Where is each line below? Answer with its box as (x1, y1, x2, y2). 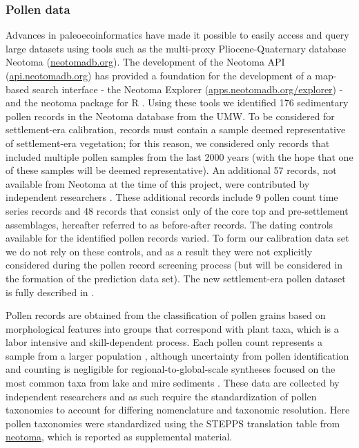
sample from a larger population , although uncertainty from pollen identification (6, 348, 349, 362)
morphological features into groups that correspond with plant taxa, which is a (6, 321, 339, 335)
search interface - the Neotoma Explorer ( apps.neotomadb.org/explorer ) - (32, 81, 343, 96)
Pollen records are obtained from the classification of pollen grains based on (6, 308, 326, 322)
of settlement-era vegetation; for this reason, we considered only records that (6, 135, 330, 150)
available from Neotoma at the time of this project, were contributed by (6, 176, 310, 191)
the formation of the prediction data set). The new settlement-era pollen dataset (6, 271, 346, 285)
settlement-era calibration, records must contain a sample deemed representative (6, 122, 346, 137)
